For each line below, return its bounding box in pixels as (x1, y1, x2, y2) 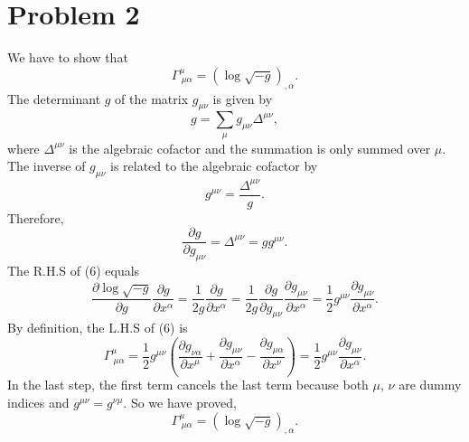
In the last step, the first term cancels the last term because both (7, 375, 369, 394)
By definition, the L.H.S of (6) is (7, 318, 188, 337)
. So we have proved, (123, 393, 237, 412)
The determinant (7, 89, 101, 108)
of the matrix (115, 89, 189, 108)
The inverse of (7, 156, 86, 175)
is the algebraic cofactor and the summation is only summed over (69, 138, 431, 157)
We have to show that (7, 48, 128, 67)
